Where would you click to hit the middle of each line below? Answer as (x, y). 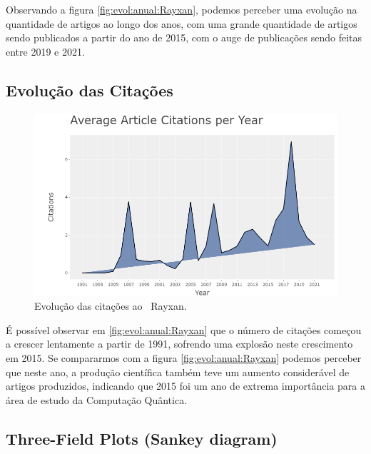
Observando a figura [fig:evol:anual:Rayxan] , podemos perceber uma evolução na (182, 9)
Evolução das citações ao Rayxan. (111, 306)
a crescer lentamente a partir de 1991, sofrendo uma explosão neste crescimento (179, 344)
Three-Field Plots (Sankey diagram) (142, 438)
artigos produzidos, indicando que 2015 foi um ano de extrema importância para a (185, 386)
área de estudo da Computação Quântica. (97, 399)
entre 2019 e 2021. (45, 51)
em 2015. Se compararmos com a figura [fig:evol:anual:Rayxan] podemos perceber (184, 357)
